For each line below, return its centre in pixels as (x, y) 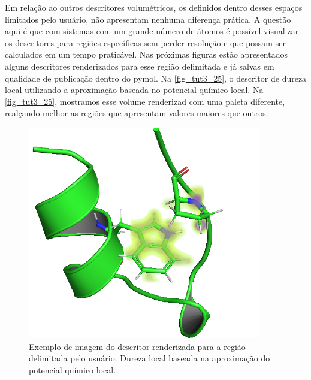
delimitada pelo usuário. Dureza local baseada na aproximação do (150, 358)
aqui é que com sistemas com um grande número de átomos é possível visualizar (152, 31)
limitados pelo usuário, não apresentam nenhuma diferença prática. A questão (148, 19)
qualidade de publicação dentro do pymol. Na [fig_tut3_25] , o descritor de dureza (156, 78)
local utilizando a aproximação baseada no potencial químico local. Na (134, 90)
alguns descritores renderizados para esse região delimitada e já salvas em (140, 66)
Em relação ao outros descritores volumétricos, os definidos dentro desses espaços (154, 7)
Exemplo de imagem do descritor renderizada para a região (137, 346)
